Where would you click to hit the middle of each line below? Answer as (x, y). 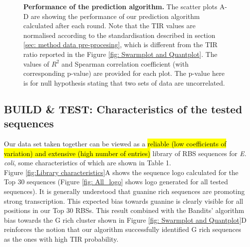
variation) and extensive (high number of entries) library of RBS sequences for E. (125, 153)
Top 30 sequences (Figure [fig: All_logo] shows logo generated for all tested (116, 182)
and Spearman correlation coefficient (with (125, 63)
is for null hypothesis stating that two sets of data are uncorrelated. (124, 82)
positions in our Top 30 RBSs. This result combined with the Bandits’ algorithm (124, 210)
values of (36, 63)
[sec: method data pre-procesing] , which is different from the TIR (121, 44)
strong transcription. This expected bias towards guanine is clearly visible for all (124, 201)
